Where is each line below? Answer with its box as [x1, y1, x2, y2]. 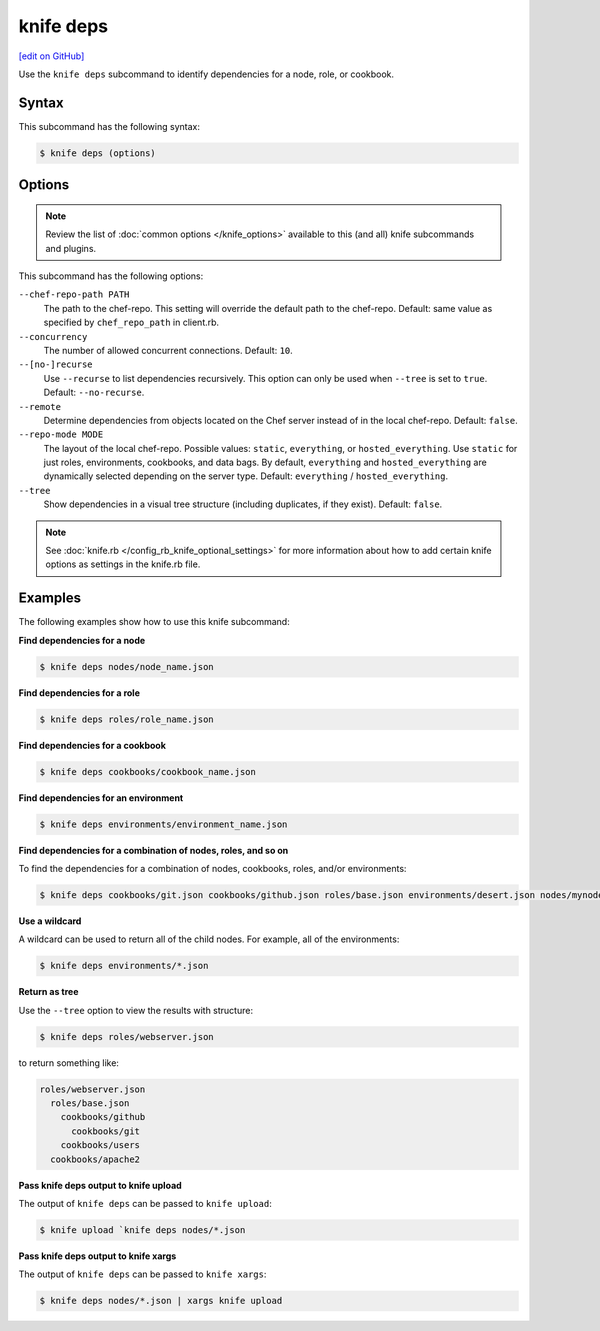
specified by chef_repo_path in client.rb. [43, 316, 220, 329]
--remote [18, 401, 62, 412]
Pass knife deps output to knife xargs [18, 1250, 177, 1262]
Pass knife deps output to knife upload [18, 1179, 182, 1191]
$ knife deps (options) [39, 147, 157, 159]
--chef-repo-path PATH [18, 289, 130, 300]
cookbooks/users [60, 1140, 140, 1151]
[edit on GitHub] [18, 50, 85, 62]
